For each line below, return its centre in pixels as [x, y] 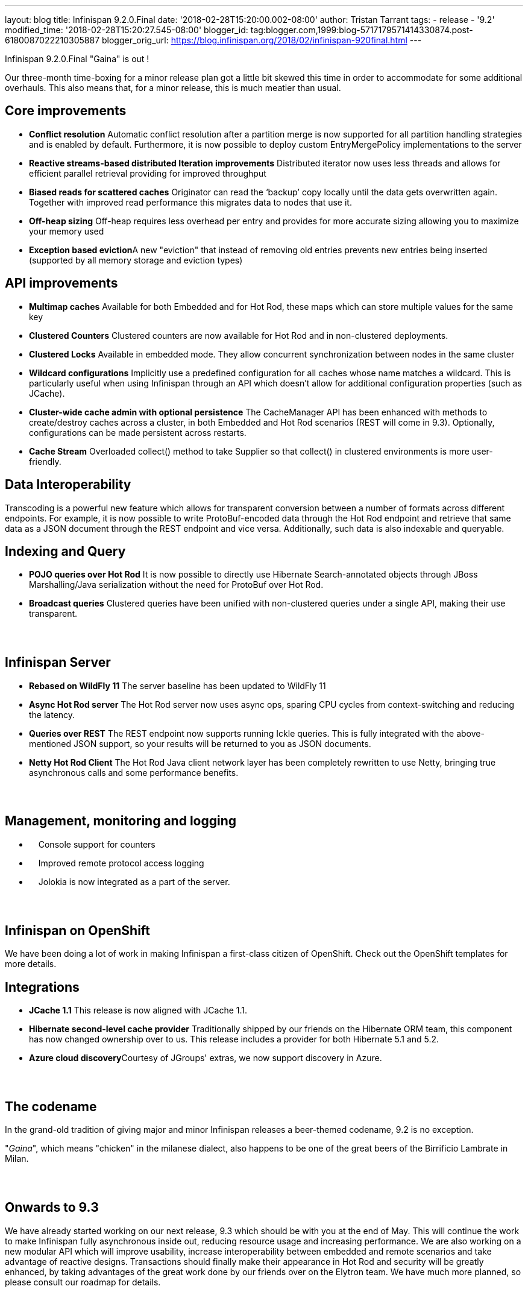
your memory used [67, 231]
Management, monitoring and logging [121, 821]
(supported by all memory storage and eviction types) [136, 260]
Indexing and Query [65, 551]
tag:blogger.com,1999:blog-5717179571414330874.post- [362, 30]
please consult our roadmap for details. [83, 1282]
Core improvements [66, 111]
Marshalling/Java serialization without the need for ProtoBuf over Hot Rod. [176, 585]
